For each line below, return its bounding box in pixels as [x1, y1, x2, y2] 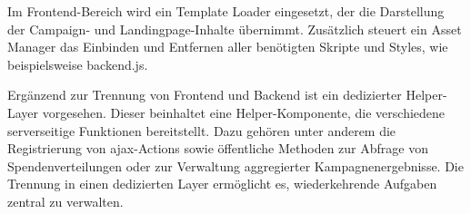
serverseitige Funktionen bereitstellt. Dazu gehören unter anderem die [7, 121, 396, 140]
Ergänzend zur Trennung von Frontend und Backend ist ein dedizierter [7, 85, 402, 104]
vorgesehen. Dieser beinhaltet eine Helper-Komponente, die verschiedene [42, 102, 446, 122]
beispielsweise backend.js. [7, 54, 148, 73]
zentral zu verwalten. [7, 191, 124, 210]
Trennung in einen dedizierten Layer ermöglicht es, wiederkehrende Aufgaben [7, 174, 437, 193]
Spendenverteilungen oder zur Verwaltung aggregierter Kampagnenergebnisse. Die [7, 156, 464, 175]
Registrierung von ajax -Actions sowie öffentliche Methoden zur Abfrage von [7, 139, 428, 158]
